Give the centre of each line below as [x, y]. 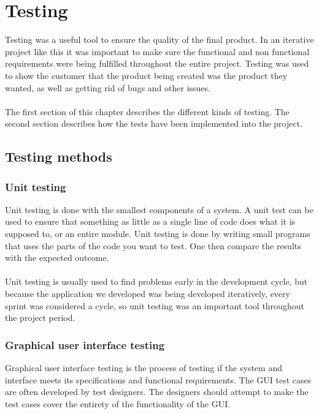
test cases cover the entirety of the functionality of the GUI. [118, 403]
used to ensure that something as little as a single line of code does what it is [150, 221]
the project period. [40, 318]
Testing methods [59, 156]
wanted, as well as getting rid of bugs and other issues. [108, 87]
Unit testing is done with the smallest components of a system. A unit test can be [159, 209]
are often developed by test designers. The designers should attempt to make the [157, 392]
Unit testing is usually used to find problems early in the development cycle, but [156, 281]
